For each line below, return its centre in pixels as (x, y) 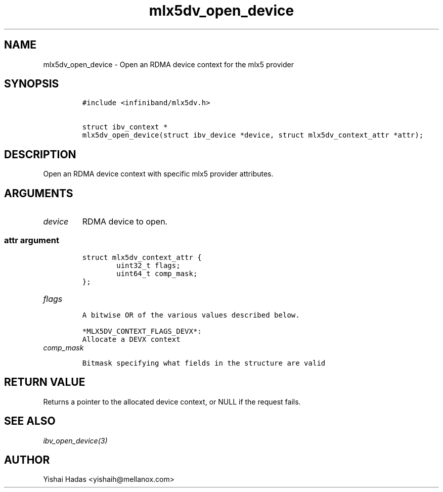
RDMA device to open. (125, 222)
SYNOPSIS (32, 84)
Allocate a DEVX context (131, 339)
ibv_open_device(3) (75, 440)
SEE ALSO (30, 421)
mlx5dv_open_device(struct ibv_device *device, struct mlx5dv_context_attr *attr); (253, 135)
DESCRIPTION (40, 154)
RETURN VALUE (45, 382)
